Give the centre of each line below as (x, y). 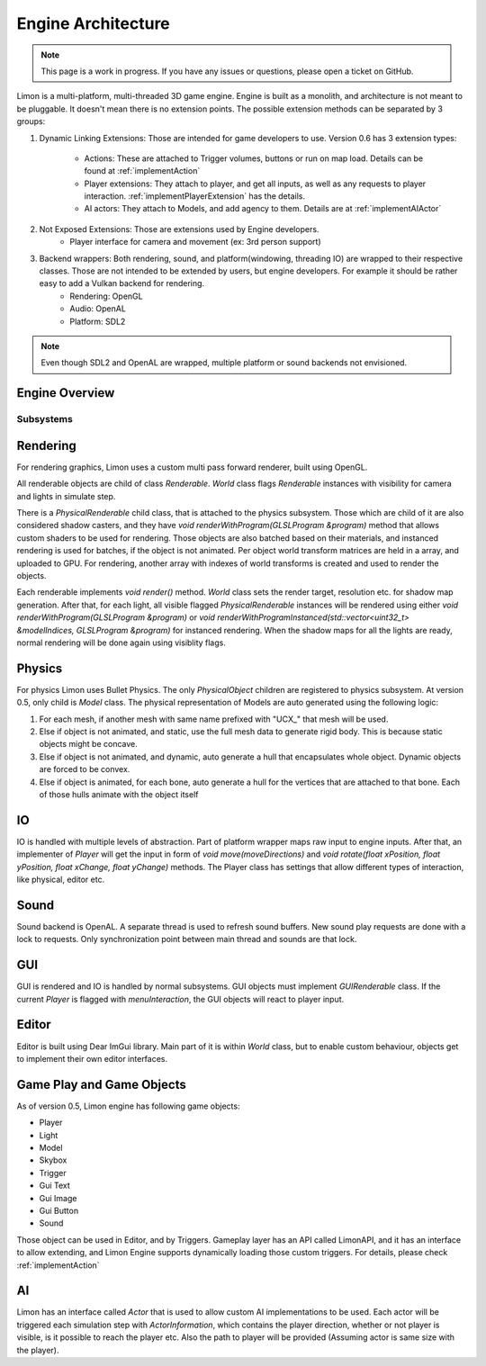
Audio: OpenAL (98, 309)
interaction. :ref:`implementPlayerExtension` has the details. (195, 196)
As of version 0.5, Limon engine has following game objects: (128, 1106)
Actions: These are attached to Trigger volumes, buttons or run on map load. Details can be (253, 158)
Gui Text (55, 1186)
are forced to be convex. (85, 769)
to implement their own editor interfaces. (92, 1058)
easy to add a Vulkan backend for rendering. (122, 283)
